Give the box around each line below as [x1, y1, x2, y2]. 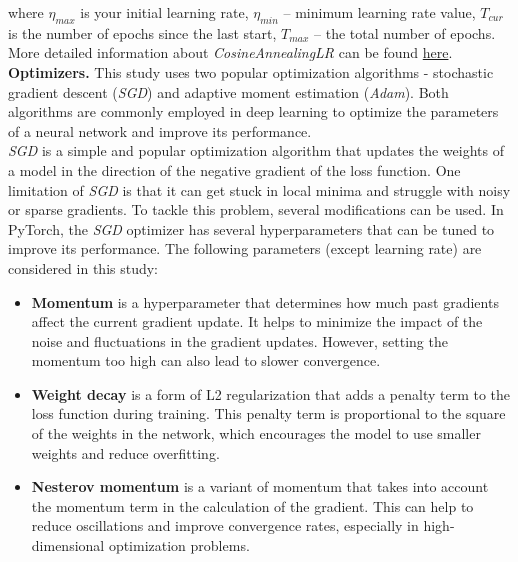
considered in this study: [8, 257, 159, 278]
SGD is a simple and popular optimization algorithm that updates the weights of [8, 140, 504, 161]
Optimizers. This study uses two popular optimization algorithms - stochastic [8, 61, 494, 82]
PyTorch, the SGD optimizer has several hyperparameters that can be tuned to [8, 218, 495, 239]
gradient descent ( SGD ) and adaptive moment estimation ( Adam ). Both [8, 81, 449, 102]
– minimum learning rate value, [283, 2, 476, 22]
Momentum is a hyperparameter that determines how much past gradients [31, 291, 499, 312]
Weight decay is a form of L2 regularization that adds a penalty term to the [31, 383, 511, 404]
